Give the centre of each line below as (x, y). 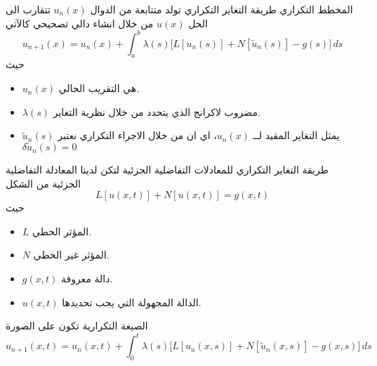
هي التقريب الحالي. (99, 88)
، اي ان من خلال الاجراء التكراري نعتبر (137, 135)
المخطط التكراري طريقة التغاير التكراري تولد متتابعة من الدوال (221, 9)
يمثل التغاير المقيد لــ (296, 135)
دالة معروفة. (87, 279)
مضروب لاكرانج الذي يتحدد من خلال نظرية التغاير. (157, 111)
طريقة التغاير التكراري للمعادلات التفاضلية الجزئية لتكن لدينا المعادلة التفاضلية (167, 170)
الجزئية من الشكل (44, 183)
